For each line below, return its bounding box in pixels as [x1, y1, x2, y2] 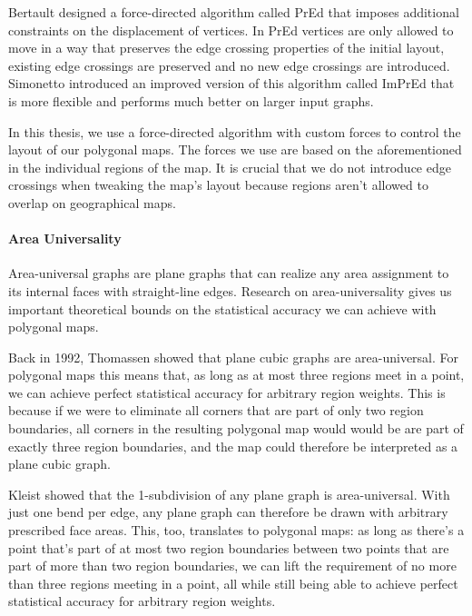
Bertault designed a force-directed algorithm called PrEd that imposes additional [8, 3, 459, 21]
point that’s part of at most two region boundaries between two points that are [8, 538, 449, 557]
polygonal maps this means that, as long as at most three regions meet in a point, [8, 365, 465, 384]
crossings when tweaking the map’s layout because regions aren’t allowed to [8, 175, 428, 194]
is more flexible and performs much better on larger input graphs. [8, 91, 374, 110]
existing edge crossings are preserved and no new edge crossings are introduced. [8, 55, 450, 75]
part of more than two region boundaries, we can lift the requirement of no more [8, 556, 457, 575]
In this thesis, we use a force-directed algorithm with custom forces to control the [8, 122, 461, 141]
